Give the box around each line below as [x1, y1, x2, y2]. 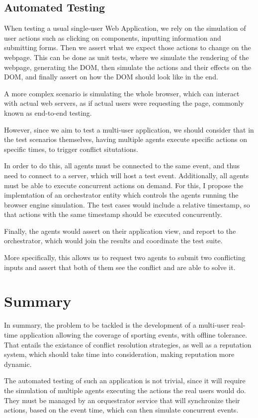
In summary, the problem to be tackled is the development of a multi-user [4, 320, 230, 330]
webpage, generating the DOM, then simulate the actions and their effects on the [4, 62, 252, 72]
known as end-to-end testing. [4, 107, 92, 118]
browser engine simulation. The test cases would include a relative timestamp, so [4, 199, 250, 209]
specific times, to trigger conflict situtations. [4, 143, 138, 154]
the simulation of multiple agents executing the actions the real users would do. [4, 385, 246, 395]
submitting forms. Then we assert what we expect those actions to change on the [4, 42, 251, 53]
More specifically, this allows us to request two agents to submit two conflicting [4, 252, 246, 263]
